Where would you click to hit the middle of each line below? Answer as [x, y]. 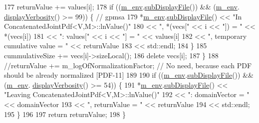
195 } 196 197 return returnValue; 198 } [65, 114]
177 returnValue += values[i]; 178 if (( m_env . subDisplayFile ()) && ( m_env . [122, 6]
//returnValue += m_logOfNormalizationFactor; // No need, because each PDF [128, 65]
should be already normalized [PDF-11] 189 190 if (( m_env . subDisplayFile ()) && [129, 75]
